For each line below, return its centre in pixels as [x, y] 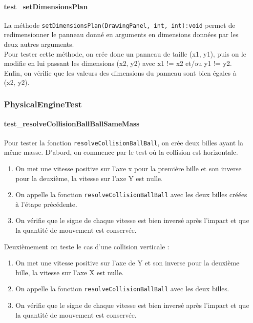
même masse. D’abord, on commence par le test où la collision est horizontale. [121, 152]
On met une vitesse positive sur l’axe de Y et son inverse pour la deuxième [127, 263]
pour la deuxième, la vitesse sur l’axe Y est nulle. [89, 178]
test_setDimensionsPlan [46, 6]
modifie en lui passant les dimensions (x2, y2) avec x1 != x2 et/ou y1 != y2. [118, 63]
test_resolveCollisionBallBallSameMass [72, 124]
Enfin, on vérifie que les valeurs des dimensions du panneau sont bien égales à [120, 72]
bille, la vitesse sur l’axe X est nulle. [70, 272]
